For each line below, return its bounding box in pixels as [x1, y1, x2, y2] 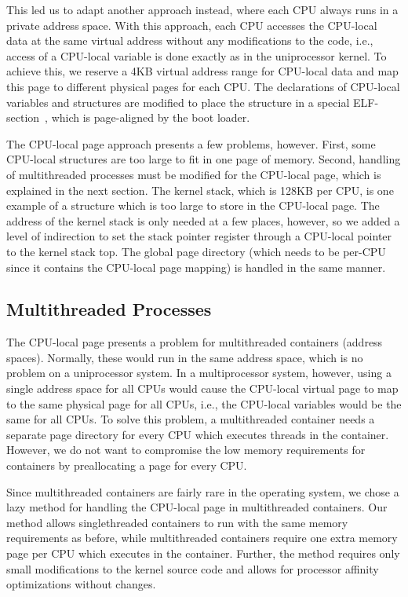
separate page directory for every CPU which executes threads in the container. [6, 426, 389, 442]
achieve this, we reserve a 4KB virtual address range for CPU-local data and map [6, 63, 399, 79]
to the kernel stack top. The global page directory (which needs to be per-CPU [6, 243, 386, 259]
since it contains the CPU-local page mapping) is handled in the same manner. [6, 258, 386, 275]
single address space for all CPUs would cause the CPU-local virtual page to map [6, 380, 399, 397]
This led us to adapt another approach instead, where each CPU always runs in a [6, 2, 399, 17]
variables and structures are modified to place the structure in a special [6, 93, 350, 110]
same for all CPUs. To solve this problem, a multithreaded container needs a [6, 411, 375, 427]
